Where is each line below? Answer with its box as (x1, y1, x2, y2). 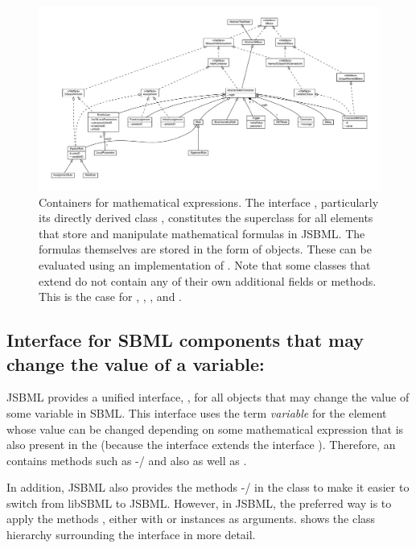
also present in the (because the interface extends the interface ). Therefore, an (6, 436, 396, 453)
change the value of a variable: (6, 351, 265, 376)
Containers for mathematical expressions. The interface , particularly (39, 193, 379, 210)
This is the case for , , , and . (39, 288, 182, 305)
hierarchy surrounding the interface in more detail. (6, 526, 256, 543)
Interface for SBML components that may (6, 328, 365, 352)
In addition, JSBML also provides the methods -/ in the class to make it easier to (6, 479, 410, 496)
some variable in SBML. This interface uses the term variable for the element (6, 404, 387, 421)
